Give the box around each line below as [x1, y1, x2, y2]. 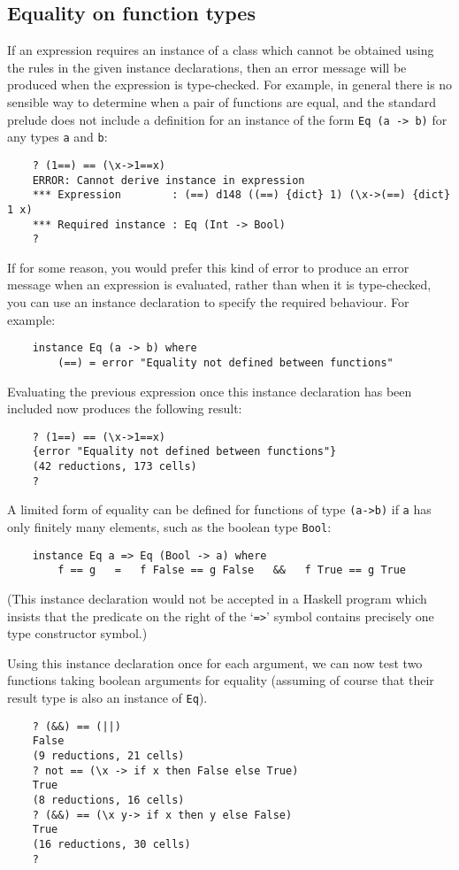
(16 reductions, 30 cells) [32, 837, 191, 851]
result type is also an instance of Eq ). [7, 688, 208, 706]
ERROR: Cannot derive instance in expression [32, 173, 305, 187]
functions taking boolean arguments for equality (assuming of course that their [7, 671, 434, 689]
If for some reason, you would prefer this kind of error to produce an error [7, 258, 409, 276]
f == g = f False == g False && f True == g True [57, 564, 407, 577]
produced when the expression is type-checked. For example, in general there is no [7, 75, 453, 94]
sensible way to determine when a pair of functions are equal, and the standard [7, 92, 437, 111]
